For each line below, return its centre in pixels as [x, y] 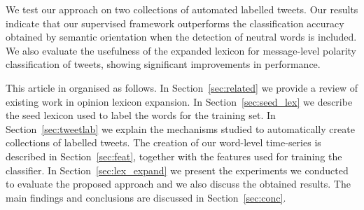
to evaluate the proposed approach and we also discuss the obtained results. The [178, 184]
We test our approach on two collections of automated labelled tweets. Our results [182, 9]
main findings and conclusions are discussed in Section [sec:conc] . [146, 197]
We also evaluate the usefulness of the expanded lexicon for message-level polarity [181, 50]
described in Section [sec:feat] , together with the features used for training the [174, 156]
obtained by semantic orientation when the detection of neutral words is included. [181, 37]
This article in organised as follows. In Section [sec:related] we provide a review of [182, 87]
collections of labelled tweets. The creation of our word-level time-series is [163, 142]
